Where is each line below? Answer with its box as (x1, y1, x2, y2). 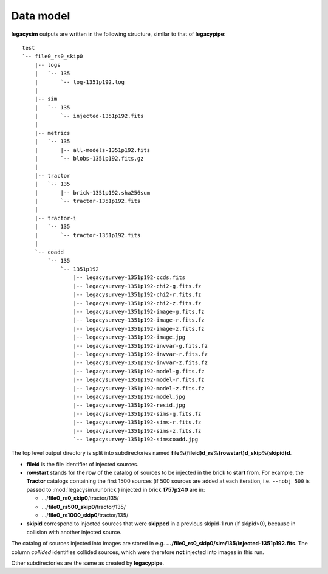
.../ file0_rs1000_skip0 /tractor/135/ (41, 511, 129, 519)
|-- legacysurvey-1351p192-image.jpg (73, 334, 185, 341)
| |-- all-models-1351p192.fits (34, 147, 151, 153)
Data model (11, 9, 70, 22)
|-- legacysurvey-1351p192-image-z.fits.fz (73, 325, 205, 332)
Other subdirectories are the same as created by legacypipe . (11, 559, 164, 567)
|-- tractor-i (34, 215, 77, 221)
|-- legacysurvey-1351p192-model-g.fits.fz (73, 368, 205, 375)
